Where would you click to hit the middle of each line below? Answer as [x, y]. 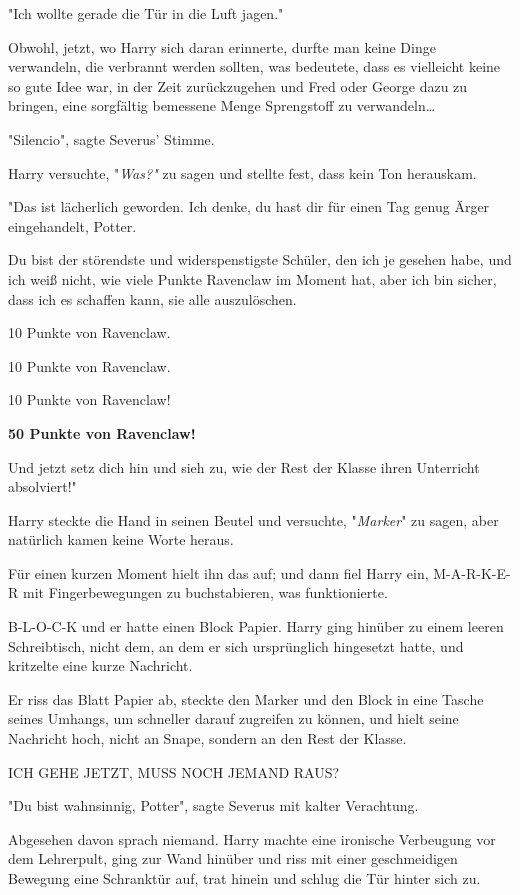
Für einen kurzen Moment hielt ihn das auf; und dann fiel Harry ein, [218, 572]
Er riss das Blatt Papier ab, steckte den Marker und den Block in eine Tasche [246, 698]
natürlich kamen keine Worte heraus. [121, 539]
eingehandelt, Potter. [72, 225]
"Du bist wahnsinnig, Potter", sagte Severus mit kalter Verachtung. [213, 805]
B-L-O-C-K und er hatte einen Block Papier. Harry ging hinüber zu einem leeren [256, 626]
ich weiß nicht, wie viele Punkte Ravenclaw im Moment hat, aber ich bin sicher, [252, 278]
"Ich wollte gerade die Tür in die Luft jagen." [146, 13]
